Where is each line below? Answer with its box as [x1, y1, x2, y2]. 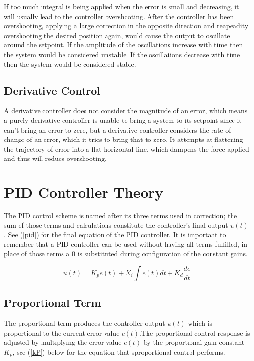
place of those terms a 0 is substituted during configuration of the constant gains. [4, 248, 248, 259]
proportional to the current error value [4, 327, 120, 338]
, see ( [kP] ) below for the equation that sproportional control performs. [12, 347, 225, 357]
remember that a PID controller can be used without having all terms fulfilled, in [4, 239, 248, 249]
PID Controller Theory [4, 182, 163, 202]
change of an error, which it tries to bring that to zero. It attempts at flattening [4, 134, 243, 144]
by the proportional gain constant [143, 337, 245, 347]
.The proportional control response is [139, 327, 250, 338]
